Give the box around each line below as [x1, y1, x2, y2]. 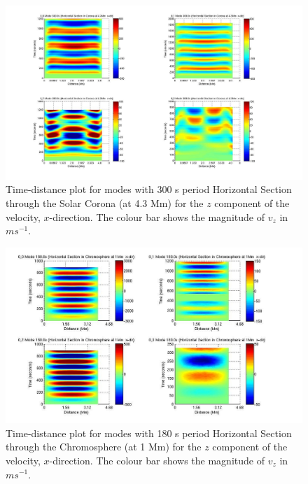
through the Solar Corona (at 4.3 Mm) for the [6, 196, 204, 211]
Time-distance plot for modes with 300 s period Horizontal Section [6, 182, 292, 197]
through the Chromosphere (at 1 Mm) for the [6, 439, 202, 454]
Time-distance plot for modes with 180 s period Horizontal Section [6, 425, 292, 440]
